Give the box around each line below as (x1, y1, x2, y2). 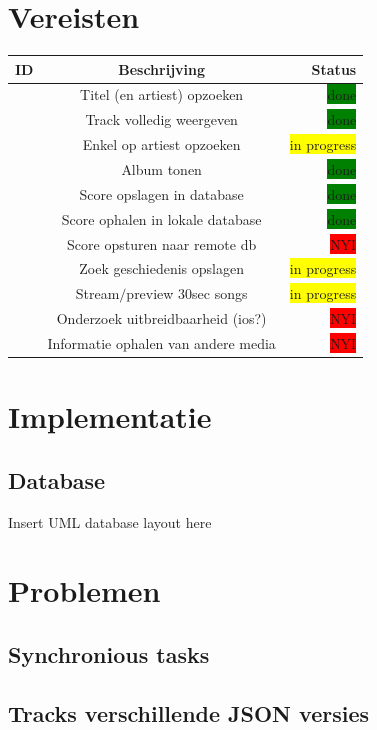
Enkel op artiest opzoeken (82, 134, 241, 155)
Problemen (8, 570, 161, 611)
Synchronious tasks (8, 638, 210, 669)
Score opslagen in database (79, 183, 244, 204)
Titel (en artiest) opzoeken (80, 84, 244, 105)
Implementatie (8, 396, 212, 437)
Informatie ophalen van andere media (47, 332, 276, 353)
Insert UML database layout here (8, 511, 212, 532)
